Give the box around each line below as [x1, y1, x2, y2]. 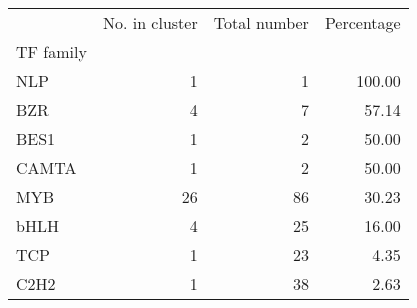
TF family [16, 40, 87, 63]
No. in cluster [102, 11, 198, 34]
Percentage [324, 11, 401, 34]
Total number [213, 11, 309, 34]
